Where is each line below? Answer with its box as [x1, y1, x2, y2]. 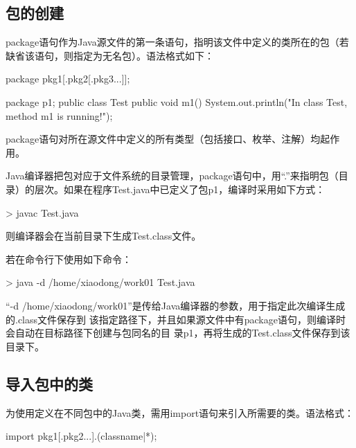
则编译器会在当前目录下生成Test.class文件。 [6, 229, 202, 243]
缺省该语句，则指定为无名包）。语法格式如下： [6, 48, 214, 62]
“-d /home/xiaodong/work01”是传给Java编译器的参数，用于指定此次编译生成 [6, 298, 346, 312]
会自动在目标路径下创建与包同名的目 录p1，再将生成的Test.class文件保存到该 [6, 325, 350, 340]
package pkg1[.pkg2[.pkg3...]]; [6, 71, 130, 86]
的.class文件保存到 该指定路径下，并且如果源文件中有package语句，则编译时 [6, 312, 346, 326]
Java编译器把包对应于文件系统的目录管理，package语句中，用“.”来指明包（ [6, 168, 339, 183]
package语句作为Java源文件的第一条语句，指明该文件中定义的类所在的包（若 [6, 35, 349, 49]
